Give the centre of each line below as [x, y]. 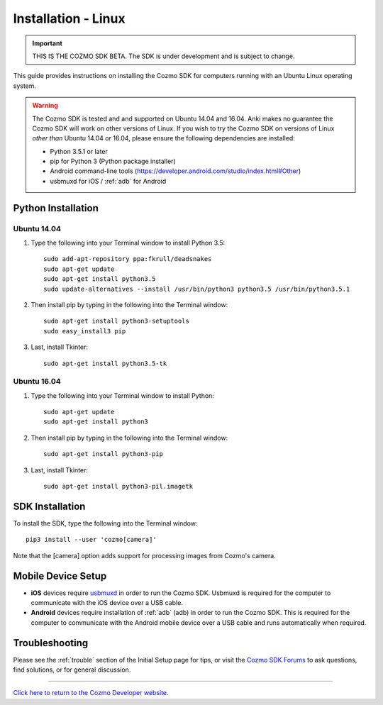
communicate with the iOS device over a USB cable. [107, 602]
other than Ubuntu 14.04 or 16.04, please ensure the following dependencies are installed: [164, 138]
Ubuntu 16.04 [37, 382]
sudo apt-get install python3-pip [103, 454]
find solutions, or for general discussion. [72, 670]
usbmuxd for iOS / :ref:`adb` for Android [108, 181]
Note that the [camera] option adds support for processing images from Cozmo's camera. [144, 555]
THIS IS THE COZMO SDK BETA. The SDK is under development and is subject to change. [163, 56]
